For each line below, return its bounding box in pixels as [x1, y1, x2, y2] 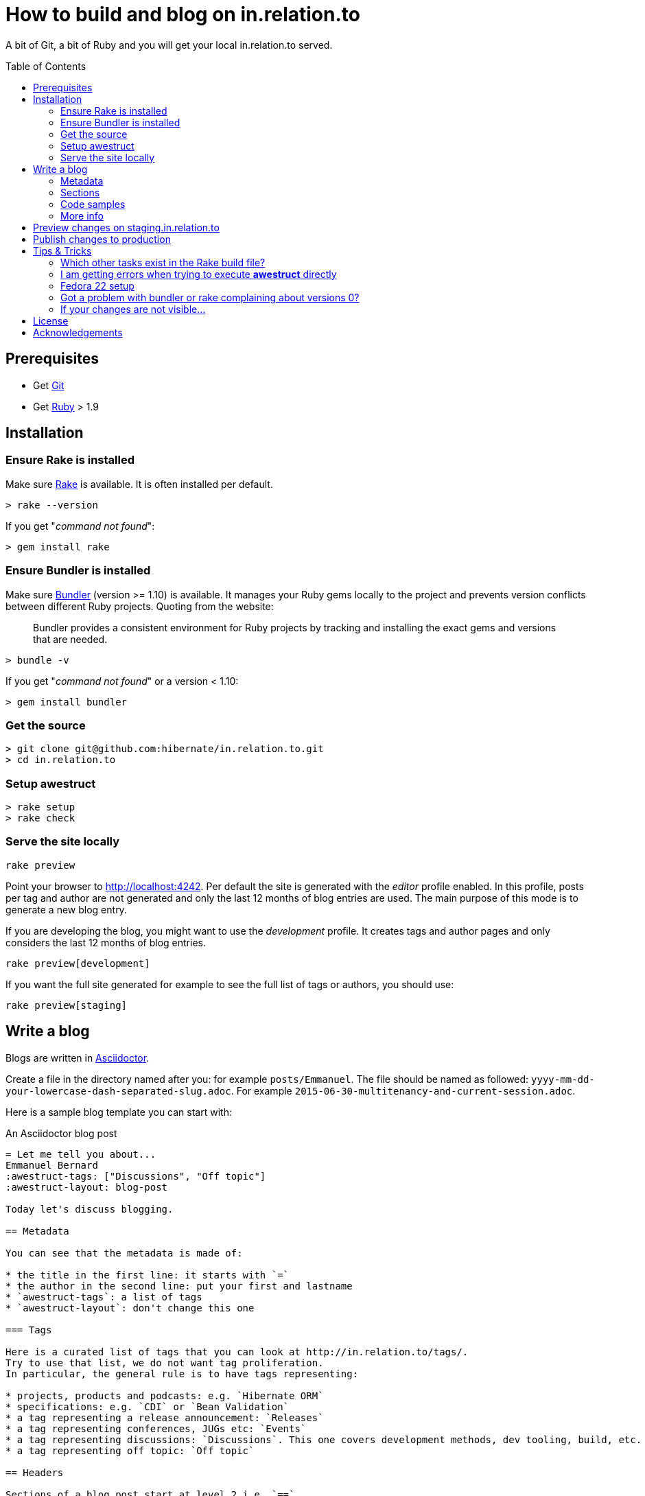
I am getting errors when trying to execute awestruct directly [60, 268, 337, 280]
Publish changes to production [33, 233, 171, 245]
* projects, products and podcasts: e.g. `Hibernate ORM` [5, 1390, 324, 1401]
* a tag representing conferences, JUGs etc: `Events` [5, 1423, 307, 1434]
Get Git [33, 379, 64, 391]
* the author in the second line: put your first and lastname [5, 1280, 353, 1292]
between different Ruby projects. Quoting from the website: [5, 600, 274, 612]
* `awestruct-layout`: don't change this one [5, 1302, 255, 1313]
